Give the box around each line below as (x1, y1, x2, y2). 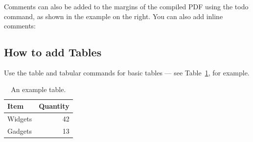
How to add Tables (4, 45, 102, 60)
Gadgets (7, 125, 32, 136)
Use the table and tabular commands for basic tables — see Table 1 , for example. (4, 67, 250, 77)
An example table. (11, 84, 66, 94)
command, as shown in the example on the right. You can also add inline (4, 11, 223, 21)
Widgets (7, 114, 32, 124)
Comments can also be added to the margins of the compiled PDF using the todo (4, 1, 249, 11)
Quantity (39, 101, 69, 111)
